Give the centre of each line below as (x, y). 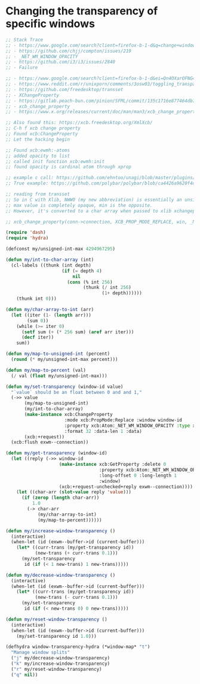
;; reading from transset (38, 194)
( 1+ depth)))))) (122, 293)
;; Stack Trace (24, 40)
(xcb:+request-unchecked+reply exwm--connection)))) (126, 487)
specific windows (50, 24)
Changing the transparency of (82, 11)
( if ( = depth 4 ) (82, 271)
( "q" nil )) (24, 675)
